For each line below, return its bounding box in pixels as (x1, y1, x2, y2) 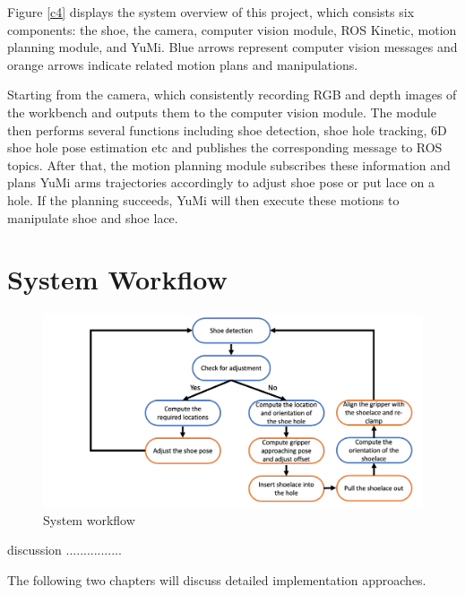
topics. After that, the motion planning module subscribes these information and (7, 155, 451, 174)
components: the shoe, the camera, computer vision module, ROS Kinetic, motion (7, 20, 457, 39)
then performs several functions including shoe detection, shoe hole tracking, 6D (7, 120, 447, 139)
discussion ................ (7, 540, 122, 559)
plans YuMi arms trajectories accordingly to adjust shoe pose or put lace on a (7, 173, 435, 192)
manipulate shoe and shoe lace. (7, 208, 178, 227)
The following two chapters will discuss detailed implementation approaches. (7, 570, 426, 589)
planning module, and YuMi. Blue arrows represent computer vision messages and (7, 38, 458, 56)
